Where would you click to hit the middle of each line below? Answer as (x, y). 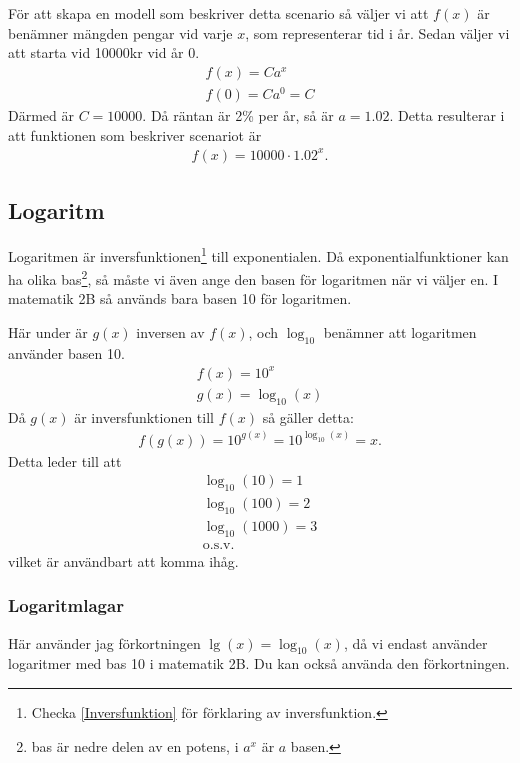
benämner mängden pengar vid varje (120, 32)
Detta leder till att (65, 460)
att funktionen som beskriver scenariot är (135, 134)
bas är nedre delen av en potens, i (135, 745)
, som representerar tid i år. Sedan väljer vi (377, 32)
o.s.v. (218, 544)
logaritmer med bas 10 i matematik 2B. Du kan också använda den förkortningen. (259, 663)
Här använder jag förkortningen (104, 642)
